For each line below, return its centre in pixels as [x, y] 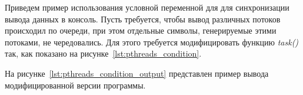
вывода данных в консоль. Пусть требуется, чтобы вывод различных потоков [143, 19]
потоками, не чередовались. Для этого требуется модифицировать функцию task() [152, 42]
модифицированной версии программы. [75, 85]
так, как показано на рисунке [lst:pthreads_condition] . [103, 53]
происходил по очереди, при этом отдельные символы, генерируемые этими [141, 30]
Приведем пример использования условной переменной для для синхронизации [147, 7]
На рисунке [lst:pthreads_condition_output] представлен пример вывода [137, 73]
